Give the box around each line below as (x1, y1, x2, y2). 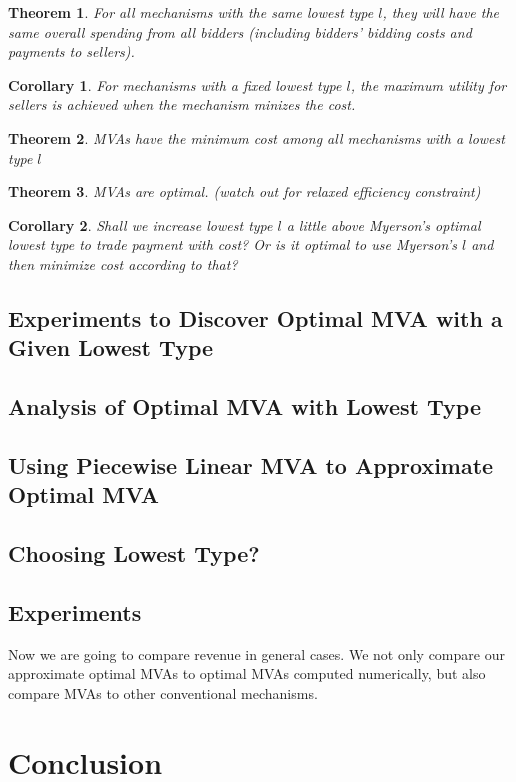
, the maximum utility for (350, 74, 507, 95)
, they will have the (382, 2, 500, 22)
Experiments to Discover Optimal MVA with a (8, 302, 503, 333)
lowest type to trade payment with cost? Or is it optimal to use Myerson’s (8, 234, 457, 255)
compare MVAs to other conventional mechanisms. (8, 682, 318, 703)
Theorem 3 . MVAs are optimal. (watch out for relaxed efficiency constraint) (8, 181, 481, 202)
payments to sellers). (8, 41, 135, 62)
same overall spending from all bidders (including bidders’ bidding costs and (8, 21, 472, 42)
